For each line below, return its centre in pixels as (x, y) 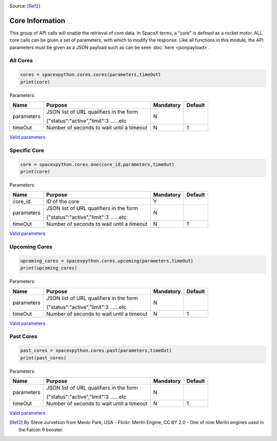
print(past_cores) (43, 358)
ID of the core (63, 201)
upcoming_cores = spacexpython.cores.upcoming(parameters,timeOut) (107, 261)
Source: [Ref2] (25, 6)
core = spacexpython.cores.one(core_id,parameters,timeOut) (97, 164)
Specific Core (27, 150)
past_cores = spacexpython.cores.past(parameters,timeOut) (96, 351)
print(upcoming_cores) (49, 268)
